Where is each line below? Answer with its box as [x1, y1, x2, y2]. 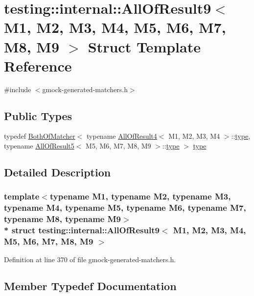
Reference [4, 55, 72, 75]
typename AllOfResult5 [4, 141, 74, 151]
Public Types [4, 108, 72, 123]
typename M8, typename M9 [4, 213, 121, 225]
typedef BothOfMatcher [4, 131, 75, 141]
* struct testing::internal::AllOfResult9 [4, 224, 160, 236]
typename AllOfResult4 [87, 131, 157, 141]
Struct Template [88, 36, 201, 56]
